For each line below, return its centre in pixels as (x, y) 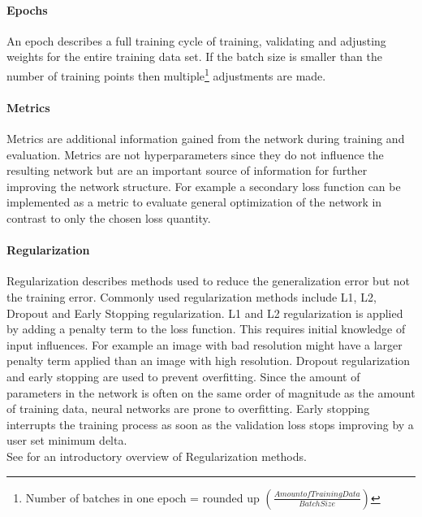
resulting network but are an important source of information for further (187, 170)
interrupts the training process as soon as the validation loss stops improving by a (210, 424)
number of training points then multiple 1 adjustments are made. (166, 74)
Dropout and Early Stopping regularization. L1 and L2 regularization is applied (205, 313)
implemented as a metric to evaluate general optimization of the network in (194, 202)
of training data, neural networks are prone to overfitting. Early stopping (188, 408)
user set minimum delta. (67, 440)
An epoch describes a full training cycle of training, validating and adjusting (196, 40)
